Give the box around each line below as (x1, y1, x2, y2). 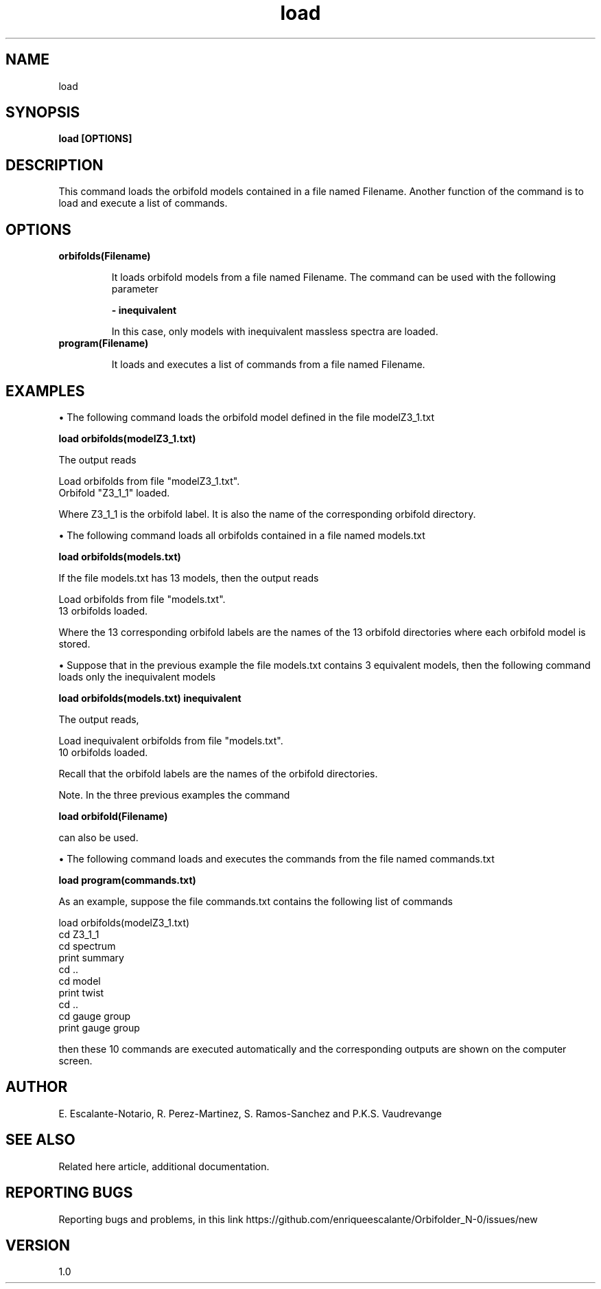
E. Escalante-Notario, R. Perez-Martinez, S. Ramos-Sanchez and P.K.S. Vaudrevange (58, 1107, 442, 1119)
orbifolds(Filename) (58, 250, 151, 262)
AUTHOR (5, 1078, 68, 1096)
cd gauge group (58, 1009, 131, 1022)
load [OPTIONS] (58, 133, 132, 145)
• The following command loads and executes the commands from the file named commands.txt (58, 852, 495, 865)
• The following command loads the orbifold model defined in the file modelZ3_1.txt (58, 411, 434, 423)
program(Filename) (58, 337, 149, 350)
